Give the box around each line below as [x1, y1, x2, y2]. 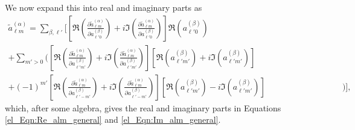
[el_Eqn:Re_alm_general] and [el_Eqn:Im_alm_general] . [5, 113, 221, 126]
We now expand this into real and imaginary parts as [5, 1, 202, 13]
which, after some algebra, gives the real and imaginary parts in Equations [5, 101, 281, 114]
